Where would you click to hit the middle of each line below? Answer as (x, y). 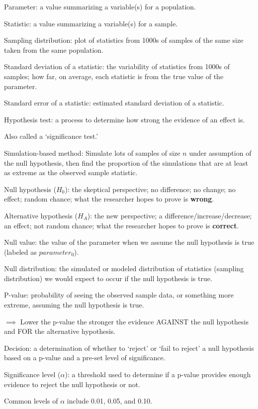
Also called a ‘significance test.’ (51, 136)
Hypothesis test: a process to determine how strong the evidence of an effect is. (125, 119)
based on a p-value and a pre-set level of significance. (85, 358)
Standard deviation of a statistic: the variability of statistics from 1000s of (117, 66)
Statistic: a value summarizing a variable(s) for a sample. (91, 23)
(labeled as (20, 252)
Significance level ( (32, 374)
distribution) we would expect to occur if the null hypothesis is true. (108, 278)
